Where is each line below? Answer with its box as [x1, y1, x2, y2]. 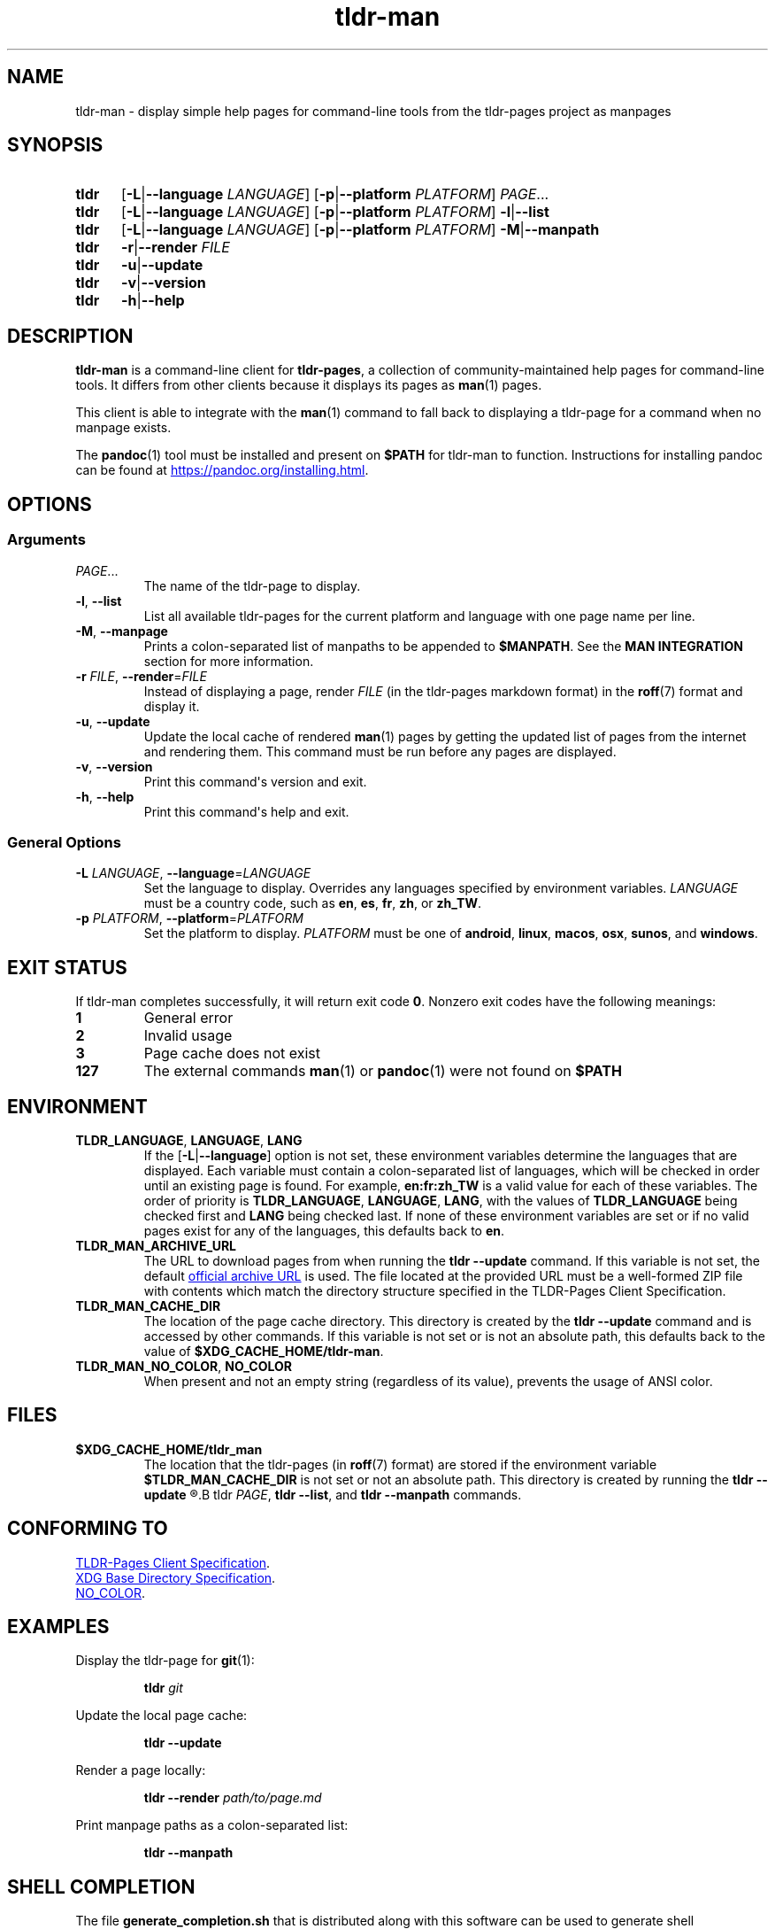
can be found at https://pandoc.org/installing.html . [75, 462, 369, 478]
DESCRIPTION [7, 324, 134, 347]
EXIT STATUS [7, 956, 127, 979]
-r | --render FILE [120, 238, 230, 257]
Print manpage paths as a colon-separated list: [75, 1817, 349, 1833]
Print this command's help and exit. [143, 803, 349, 819]
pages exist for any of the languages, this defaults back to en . [143, 1222, 505, 1238]
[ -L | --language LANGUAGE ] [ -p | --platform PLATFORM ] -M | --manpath [120, 221, 600, 239]
